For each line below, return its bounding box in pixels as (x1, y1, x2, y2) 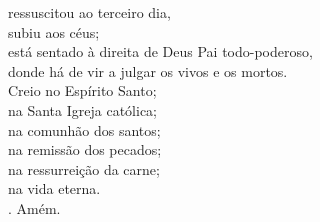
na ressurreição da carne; (8, 158, 160, 179)
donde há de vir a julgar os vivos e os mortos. (8, 60, 288, 81)
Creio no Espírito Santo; (8, 80, 157, 101)
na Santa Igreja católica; (8, 99, 157, 120)
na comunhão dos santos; (8, 119, 161, 140)
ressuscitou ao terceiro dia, (8, 2, 171, 22)
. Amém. (8, 197, 61, 218)
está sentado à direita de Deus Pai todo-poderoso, (8, 41, 313, 62)
